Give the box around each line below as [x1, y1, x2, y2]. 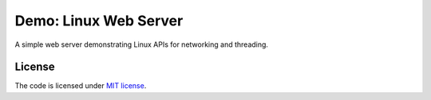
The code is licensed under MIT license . [14, 81, 147, 90]
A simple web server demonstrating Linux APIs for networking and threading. [14, 40, 269, 49]
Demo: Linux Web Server [14, 12, 184, 29]
